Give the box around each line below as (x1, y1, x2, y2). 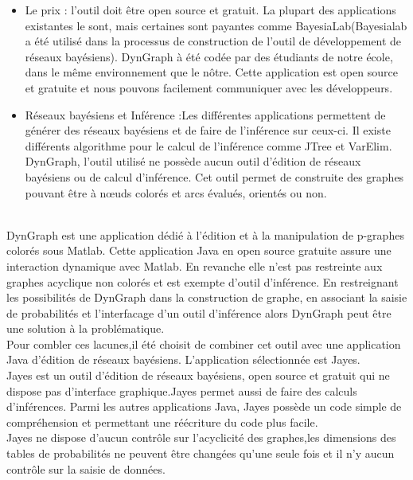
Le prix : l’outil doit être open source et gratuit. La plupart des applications (25, 2, 396, 18)
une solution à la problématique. (6, 320, 165, 337)
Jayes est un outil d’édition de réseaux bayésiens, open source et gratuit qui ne (6, 367, 390, 384)
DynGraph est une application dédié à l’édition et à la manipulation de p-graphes (6, 226, 404, 243)
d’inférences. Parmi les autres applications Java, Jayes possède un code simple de (6, 398, 402, 415)
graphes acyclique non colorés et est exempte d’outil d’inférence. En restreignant (6, 273, 399, 290)
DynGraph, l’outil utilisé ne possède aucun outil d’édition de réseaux (25, 153, 361, 170)
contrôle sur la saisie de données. (6, 460, 166, 477)
